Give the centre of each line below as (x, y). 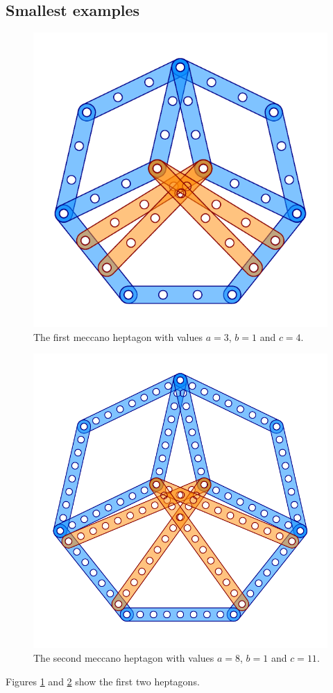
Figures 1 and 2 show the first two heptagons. (103, 681)
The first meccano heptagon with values (118, 336)
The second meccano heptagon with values (124, 657)
